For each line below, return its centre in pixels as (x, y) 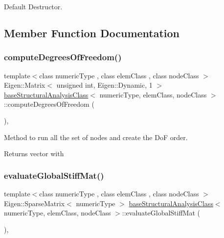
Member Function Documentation (92, 33)
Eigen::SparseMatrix (34, 203)
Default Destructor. (33, 6)
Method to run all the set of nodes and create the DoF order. (96, 137)
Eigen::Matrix (25, 85)
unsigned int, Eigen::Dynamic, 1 (104, 85)
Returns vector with (34, 154)
